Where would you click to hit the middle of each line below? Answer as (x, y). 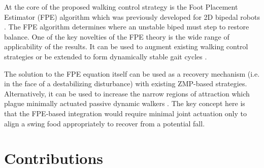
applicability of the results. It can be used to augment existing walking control (126, 46)
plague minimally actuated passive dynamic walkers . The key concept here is (125, 103)
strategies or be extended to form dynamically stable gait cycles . (106, 56)
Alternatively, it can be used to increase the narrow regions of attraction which (127, 93)
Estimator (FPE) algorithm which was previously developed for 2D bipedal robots (132, 16)
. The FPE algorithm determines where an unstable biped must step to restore (127, 27)
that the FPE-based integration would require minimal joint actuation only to (126, 113)
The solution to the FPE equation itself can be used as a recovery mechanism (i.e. (132, 73)
